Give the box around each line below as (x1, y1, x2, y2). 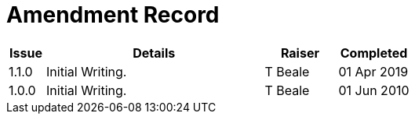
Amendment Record (6, 2, 220, 28)
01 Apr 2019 (338, 63, 409, 79)
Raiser (280, 44, 319, 61)
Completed (340, 44, 408, 61)
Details (133, 44, 176, 61)
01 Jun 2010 (338, 82, 410, 98)
